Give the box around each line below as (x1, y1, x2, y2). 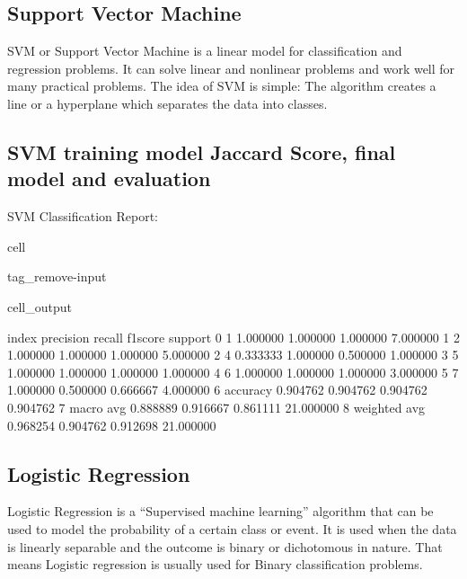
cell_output (7, 297, 72, 316)
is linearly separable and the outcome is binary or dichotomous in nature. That (7, 537, 443, 556)
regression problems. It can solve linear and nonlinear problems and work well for (7, 58, 455, 77)
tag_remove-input (7, 267, 107, 286)
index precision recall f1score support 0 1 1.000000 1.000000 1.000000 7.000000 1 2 (7, 327, 460, 346)
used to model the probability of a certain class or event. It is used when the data (7, 519, 457, 538)
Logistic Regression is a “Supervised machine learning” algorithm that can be (7, 502, 434, 521)
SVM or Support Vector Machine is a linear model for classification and (7, 41, 402, 60)
